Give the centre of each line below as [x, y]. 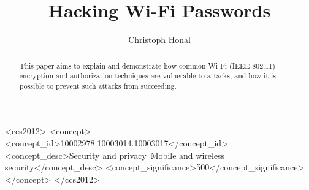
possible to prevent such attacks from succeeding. [98, 85]
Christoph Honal [159, 40]
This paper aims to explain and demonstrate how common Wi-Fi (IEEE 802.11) [147, 65]
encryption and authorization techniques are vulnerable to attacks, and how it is [147, 76]
